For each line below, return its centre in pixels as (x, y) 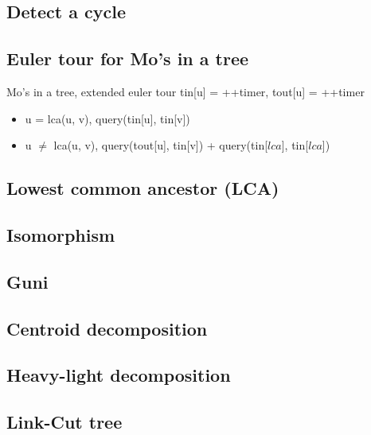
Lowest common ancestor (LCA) (143, 188)
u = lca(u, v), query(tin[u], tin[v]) (107, 118)
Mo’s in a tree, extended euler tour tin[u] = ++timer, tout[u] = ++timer (185, 91)
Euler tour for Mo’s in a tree (128, 58)
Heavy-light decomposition (119, 375)
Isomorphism (61, 234)
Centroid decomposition (107, 328)
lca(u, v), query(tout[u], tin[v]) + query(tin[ (161, 145)
